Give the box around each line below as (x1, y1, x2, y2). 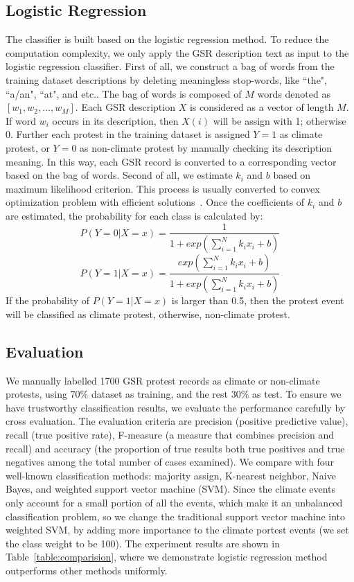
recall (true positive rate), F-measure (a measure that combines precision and (6, 427, 335, 442)
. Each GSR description (75, 100, 175, 114)
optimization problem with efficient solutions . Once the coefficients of (6, 195, 305, 209)
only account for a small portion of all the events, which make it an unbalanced (6, 495, 343, 510)
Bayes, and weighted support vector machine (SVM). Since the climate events (6, 482, 336, 496)
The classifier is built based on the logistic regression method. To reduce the (6, 32, 329, 46)
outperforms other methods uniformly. (6, 563, 168, 577)
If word (6, 113, 36, 127)
